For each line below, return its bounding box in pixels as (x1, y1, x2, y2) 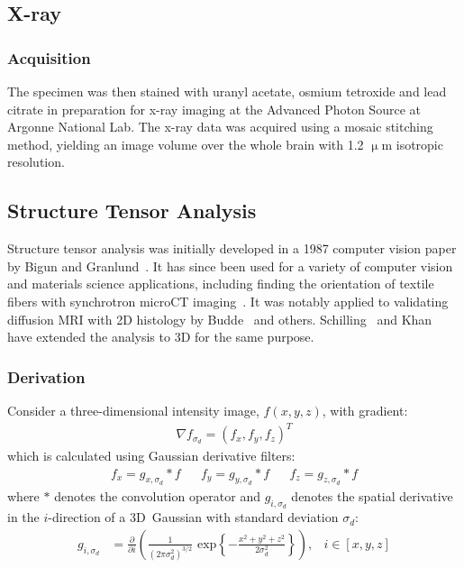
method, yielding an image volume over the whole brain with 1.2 (7, 134, 364, 153)
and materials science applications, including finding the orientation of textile (7, 274, 434, 293)
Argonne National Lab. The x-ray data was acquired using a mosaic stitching (7, 117, 433, 136)
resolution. (7, 152, 65, 171)
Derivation (7, 365, 86, 388)
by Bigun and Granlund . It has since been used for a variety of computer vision (7, 256, 453, 275)
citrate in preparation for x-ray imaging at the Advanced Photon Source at (7, 99, 421, 118)
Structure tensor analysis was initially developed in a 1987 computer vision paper (7, 239, 457, 258)
